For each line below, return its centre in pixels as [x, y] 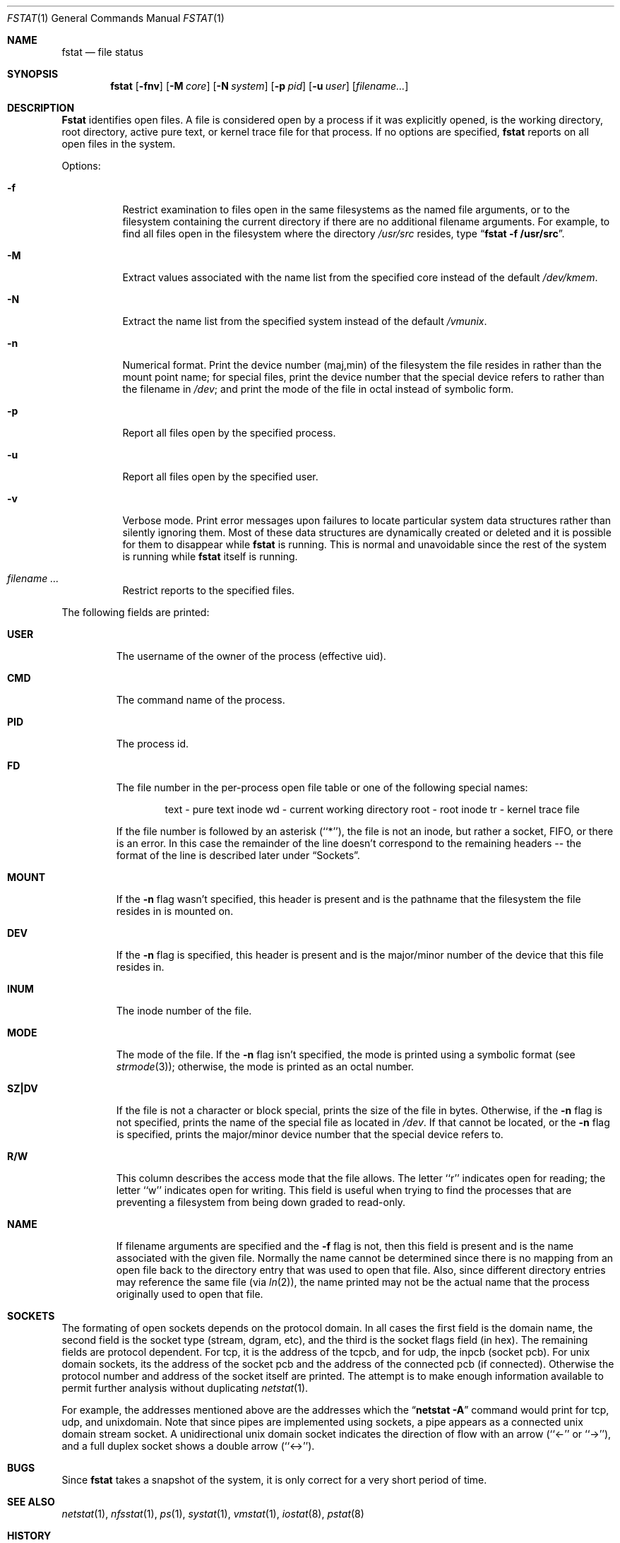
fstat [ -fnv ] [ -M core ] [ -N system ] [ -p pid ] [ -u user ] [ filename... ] [260, 86]
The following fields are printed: [136, 612]
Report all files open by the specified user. [220, 477]
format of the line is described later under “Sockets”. [238, 855]
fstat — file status [102, 52]
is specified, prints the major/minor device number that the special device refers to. [310, 1134]
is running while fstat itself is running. [210, 556]
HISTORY [29, 1536]
